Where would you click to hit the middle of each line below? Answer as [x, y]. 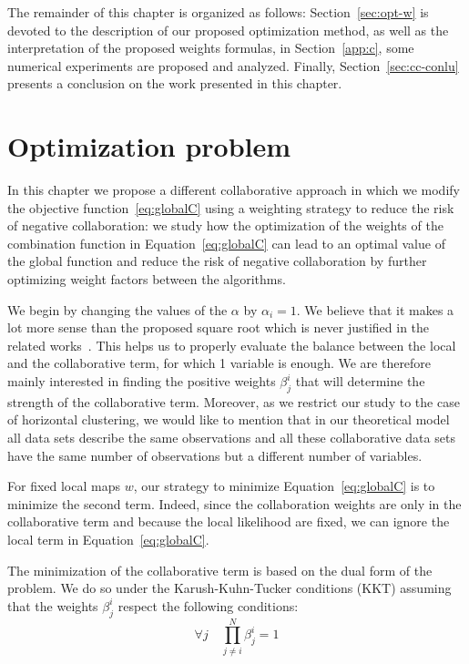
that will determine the [360, 381]
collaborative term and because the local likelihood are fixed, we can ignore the [229, 521]
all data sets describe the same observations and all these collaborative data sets [231, 438]
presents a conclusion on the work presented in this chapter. [175, 83]
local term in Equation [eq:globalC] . [108, 539]
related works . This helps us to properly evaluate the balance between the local [232, 345]
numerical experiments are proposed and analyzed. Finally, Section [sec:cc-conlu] [233, 65]
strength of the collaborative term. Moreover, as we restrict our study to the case [234, 401]
